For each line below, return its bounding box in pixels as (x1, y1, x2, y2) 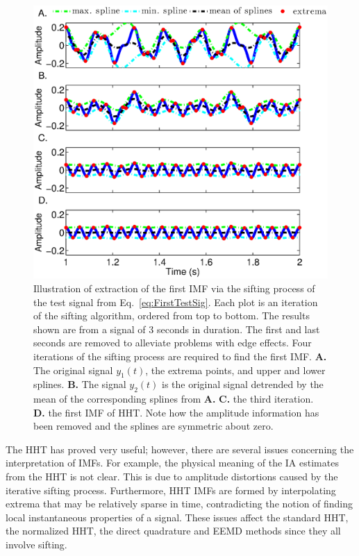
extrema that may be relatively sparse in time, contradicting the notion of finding (6, 496, 353, 511)
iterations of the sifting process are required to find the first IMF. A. (33, 348, 327, 363)
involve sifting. (6, 537, 67, 552)
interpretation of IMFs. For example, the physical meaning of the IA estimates (6, 455, 339, 470)
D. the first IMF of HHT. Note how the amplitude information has (33, 405, 319, 419)
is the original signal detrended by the (162, 377, 324, 391)
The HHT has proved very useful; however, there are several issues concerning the (6, 441, 354, 456)
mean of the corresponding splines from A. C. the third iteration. (33, 391, 314, 406)
